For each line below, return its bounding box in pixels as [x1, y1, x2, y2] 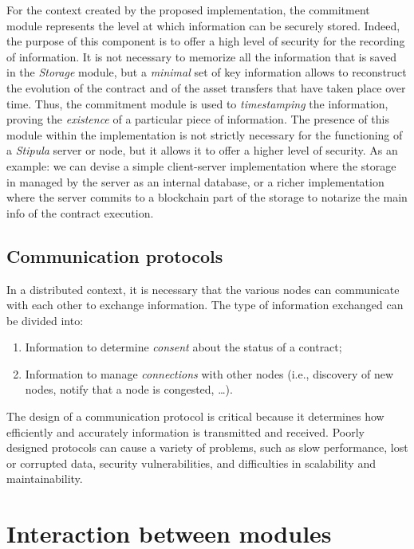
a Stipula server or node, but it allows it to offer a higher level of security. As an [6, 142, 398, 159]
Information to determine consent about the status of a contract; [25, 339, 342, 355]
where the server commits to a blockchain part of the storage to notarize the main [6, 189, 408, 206]
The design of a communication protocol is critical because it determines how [6, 408, 384, 425]
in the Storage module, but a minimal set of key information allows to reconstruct [6, 64, 407, 80]
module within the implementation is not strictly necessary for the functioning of [6, 126, 403, 143]
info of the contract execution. [6, 204, 154, 221]
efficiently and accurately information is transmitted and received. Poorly [6, 423, 365, 440]
